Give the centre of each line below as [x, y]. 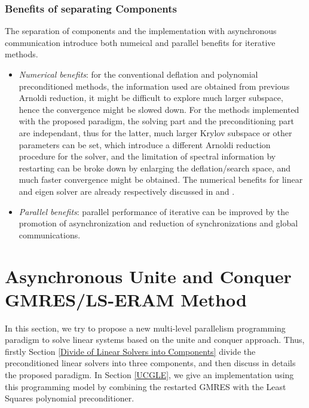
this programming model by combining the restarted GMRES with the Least [146, 386]
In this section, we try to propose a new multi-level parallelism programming [145, 328]
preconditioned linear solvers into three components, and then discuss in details [150, 363]
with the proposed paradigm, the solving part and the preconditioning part [156, 121]
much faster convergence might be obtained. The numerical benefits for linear [161, 180]
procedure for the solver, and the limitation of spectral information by [147, 156]
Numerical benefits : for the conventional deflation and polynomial [138, 74]
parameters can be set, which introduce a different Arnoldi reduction [145, 144]
